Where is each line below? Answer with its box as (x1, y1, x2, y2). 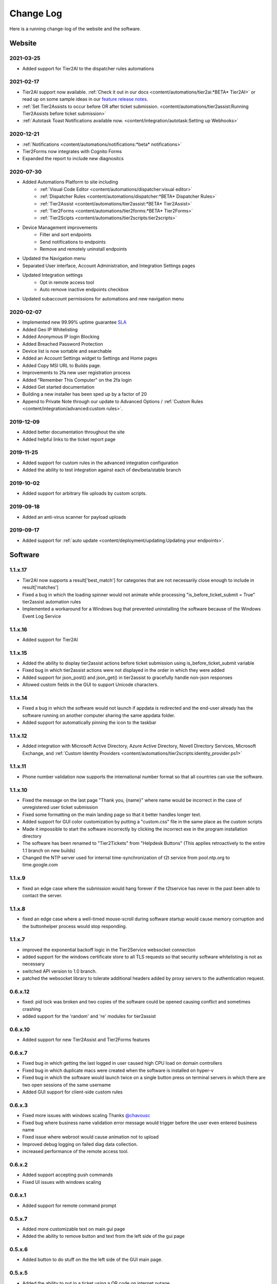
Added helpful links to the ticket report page (22, 436, 115, 442)
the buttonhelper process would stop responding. (22, 923, 127, 929)
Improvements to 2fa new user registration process (22, 370, 131, 376)
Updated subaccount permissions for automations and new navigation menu (22, 296, 184, 302)
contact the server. (22, 892, 63, 898)
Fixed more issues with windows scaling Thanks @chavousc (22, 1112, 151, 1119)
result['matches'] (22, 584, 59, 591)
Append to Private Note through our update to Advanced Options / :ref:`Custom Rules (22, 398, 204, 404)
